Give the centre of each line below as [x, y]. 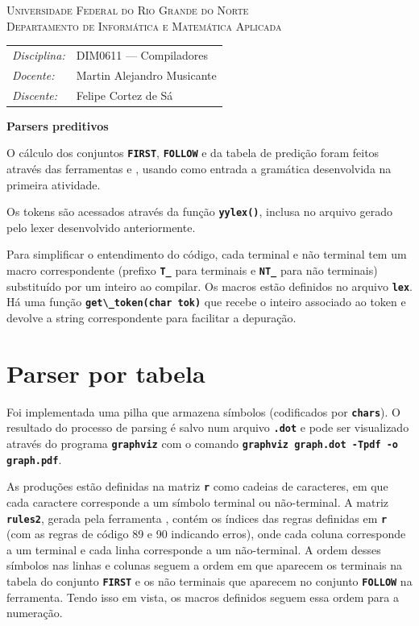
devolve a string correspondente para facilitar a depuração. [151, 317]
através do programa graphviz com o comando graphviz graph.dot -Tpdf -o [203, 443]
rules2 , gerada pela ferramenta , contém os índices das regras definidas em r [197, 518]
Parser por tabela [106, 373]
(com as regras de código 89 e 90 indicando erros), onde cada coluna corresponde [206, 534]
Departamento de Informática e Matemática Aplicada [144, 25]
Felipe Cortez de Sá [124, 95]
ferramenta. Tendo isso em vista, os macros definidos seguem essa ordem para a [203, 597]
